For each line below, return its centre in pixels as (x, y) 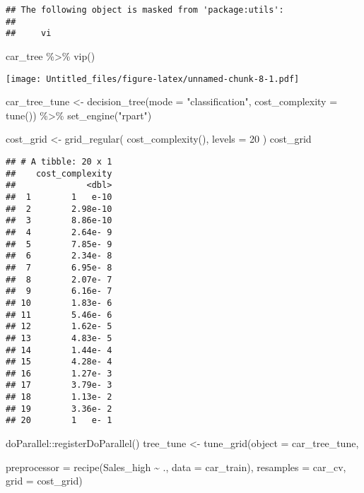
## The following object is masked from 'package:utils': (145, 10)
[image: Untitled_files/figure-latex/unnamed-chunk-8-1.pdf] (153, 79)
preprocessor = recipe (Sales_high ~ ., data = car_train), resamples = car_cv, (176, 467)
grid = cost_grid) (44, 481)
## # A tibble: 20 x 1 (59, 162)
